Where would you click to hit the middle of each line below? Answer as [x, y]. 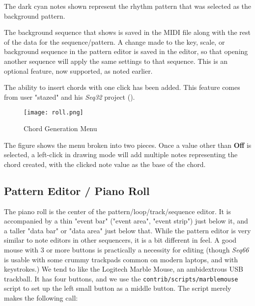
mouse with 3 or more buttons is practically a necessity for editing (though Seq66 [127, 249]
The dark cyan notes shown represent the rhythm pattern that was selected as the [128, 6]
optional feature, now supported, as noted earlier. [78, 70]
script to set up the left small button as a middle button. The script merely [118, 288]
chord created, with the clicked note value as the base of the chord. [105, 164]
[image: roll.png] [54, 113]
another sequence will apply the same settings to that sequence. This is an [116, 61]
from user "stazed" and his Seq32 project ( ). [70, 97]
